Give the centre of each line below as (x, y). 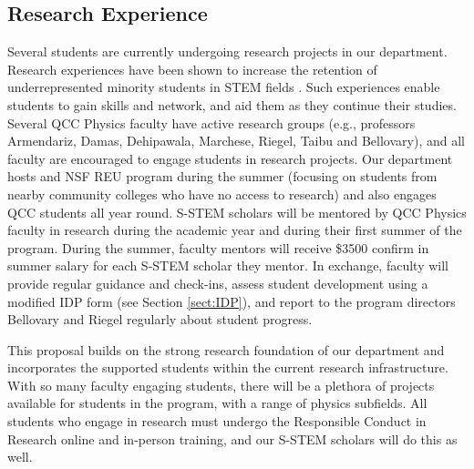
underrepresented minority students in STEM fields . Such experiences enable (224, 87)
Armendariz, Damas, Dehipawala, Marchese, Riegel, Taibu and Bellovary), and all (236, 141)
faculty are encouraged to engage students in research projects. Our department (230, 158)
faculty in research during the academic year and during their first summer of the (235, 230)
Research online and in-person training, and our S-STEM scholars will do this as (232, 438)
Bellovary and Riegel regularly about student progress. (160, 319)
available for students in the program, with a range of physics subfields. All (217, 403)
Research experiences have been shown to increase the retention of (192, 69)
